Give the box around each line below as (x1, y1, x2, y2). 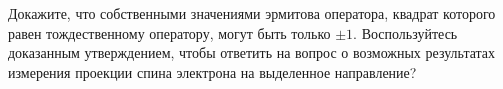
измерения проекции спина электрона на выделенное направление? (8, 61, 417, 82)
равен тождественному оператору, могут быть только (8, 22, 331, 43)
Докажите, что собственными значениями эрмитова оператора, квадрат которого (8, 3, 496, 23)
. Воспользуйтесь (353, 22, 458, 43)
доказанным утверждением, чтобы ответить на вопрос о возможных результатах (8, 42, 496, 63)
